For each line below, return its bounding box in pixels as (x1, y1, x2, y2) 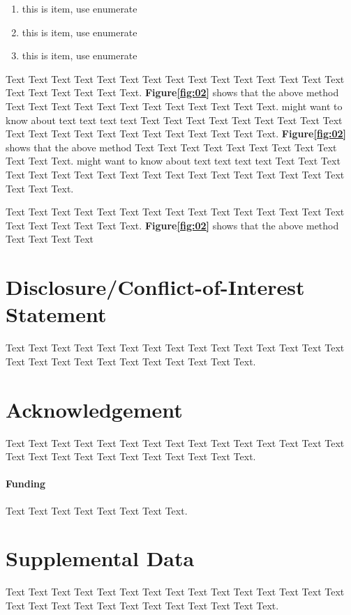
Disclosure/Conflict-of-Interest (6, 273, 305, 301)
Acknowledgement (6, 395, 183, 423)
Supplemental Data (6, 544, 195, 572)
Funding (6, 476, 46, 491)
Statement (6, 300, 107, 328)
